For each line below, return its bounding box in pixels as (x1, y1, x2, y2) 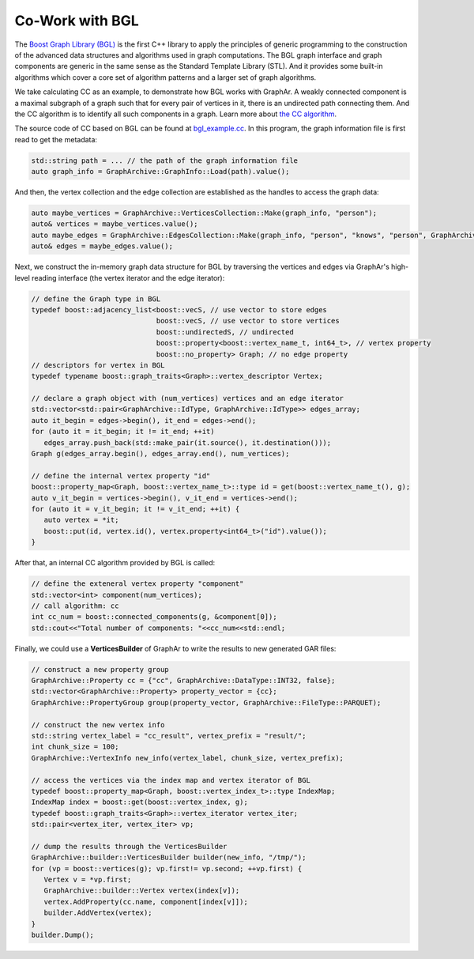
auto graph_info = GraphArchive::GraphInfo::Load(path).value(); (31, 167, 290, 176)
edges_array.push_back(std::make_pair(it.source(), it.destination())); (43, 438, 332, 447)
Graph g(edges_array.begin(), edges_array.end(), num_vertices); (31, 449, 290, 459)
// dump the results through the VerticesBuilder (31, 842, 228, 851)
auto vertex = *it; (43, 515, 119, 525)
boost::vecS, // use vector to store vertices (156, 316, 340, 326)
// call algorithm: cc (31, 601, 119, 610)
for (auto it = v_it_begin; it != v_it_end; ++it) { (31, 504, 240, 513)
